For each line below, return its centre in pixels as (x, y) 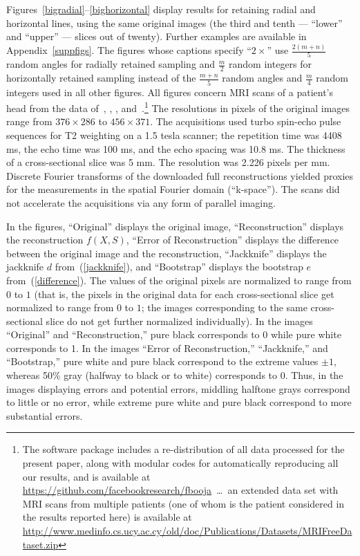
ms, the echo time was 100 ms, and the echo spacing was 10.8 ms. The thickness (176, 148)
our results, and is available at (86, 476)
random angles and (262, 78)
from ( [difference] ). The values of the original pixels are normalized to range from (179, 280)
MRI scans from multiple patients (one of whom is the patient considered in (183, 503)
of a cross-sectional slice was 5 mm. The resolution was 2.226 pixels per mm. (168, 162)
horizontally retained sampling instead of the (101, 78)
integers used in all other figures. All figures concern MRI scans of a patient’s (170, 92)
